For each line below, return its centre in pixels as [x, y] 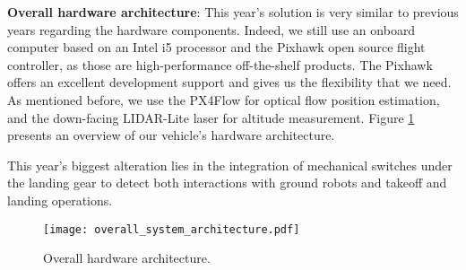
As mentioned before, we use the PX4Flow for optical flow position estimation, [224, 99]
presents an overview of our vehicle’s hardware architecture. [171, 135]
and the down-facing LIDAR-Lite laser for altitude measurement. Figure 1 [211, 117]
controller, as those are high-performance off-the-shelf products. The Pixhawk [220, 64]
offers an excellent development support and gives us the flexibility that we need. [229, 82]
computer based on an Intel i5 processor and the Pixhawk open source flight [216, 47]
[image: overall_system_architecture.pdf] [172, 229]
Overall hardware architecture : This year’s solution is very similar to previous [233, 12]
